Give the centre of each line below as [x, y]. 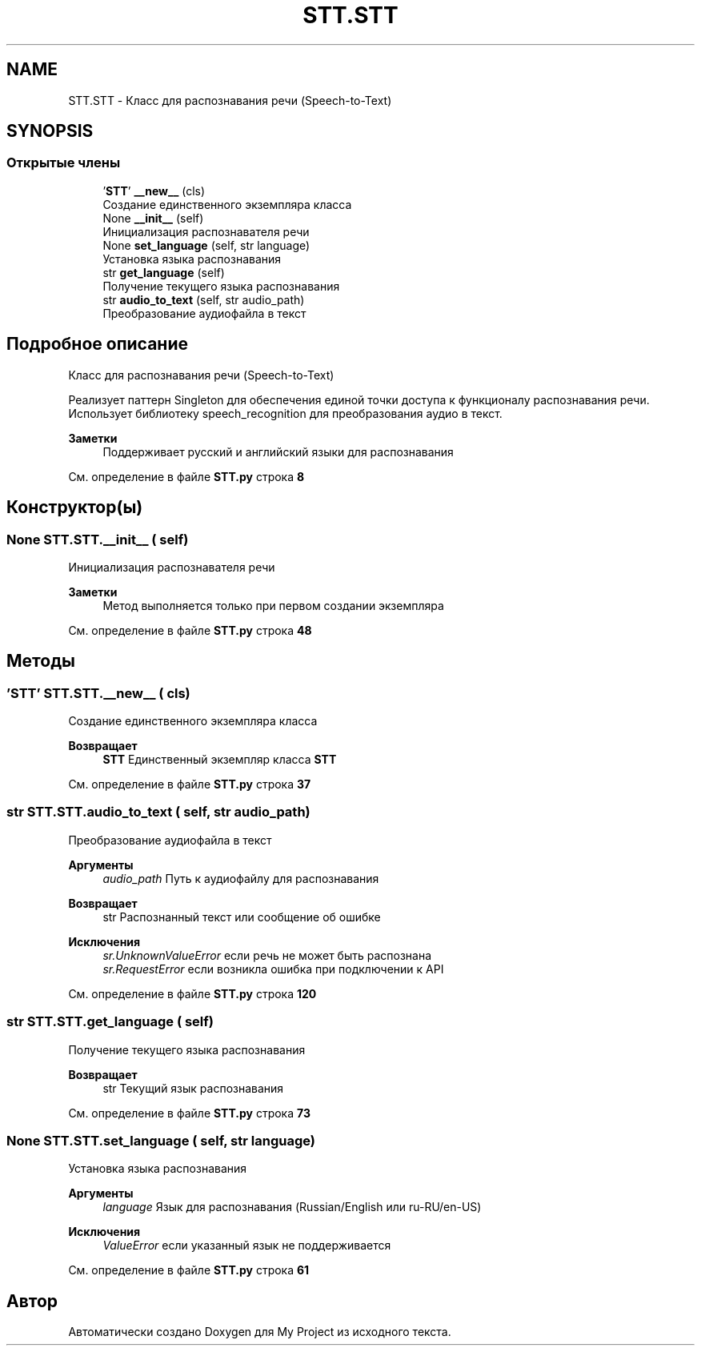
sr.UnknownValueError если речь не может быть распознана [267, 955]
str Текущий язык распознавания [193, 1088]
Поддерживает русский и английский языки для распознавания [278, 451]
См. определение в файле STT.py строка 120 [192, 993]
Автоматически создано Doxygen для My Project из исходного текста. [260, 1332]
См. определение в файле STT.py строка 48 [190, 630]
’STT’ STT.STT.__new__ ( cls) [98, 693]
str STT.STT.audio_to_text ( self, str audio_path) [158, 812]
